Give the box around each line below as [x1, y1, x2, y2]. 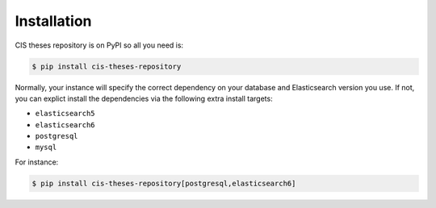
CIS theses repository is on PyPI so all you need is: [15, 40, 184, 50]
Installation [15, 12, 92, 30]
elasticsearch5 [35, 109, 96, 119]
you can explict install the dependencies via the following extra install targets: [15, 94, 274, 103]
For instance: [15, 157, 59, 167]
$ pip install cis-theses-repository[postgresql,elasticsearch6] [31, 178, 296, 188]
